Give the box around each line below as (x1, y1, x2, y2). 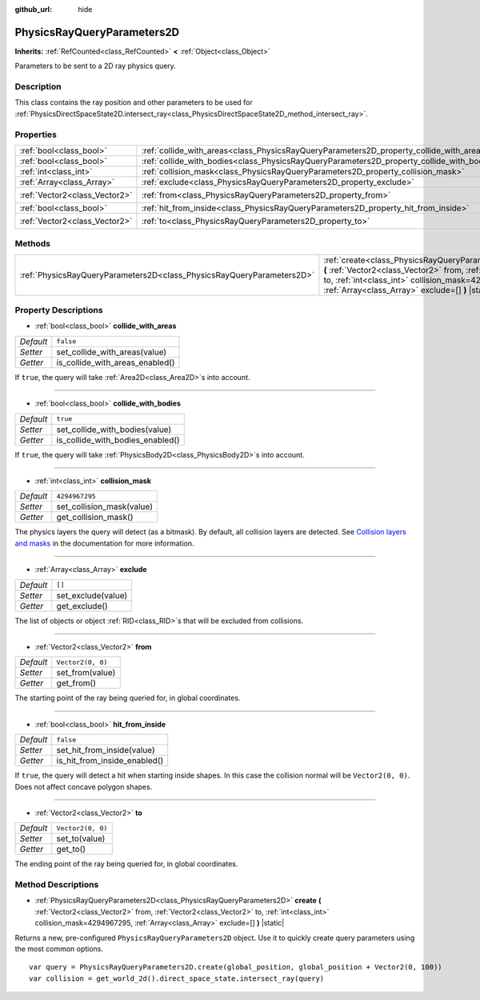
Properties (14, 129, 58, 140)
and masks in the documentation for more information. (14, 538, 195, 548)
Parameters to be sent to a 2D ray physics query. (14, 61, 176, 71)
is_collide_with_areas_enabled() (56, 357, 175, 368)
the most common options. (14, 944, 104, 954)
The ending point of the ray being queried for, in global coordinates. (14, 859, 238, 869)
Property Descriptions (14, 305, 103, 316)
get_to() (56, 844, 86, 855)
